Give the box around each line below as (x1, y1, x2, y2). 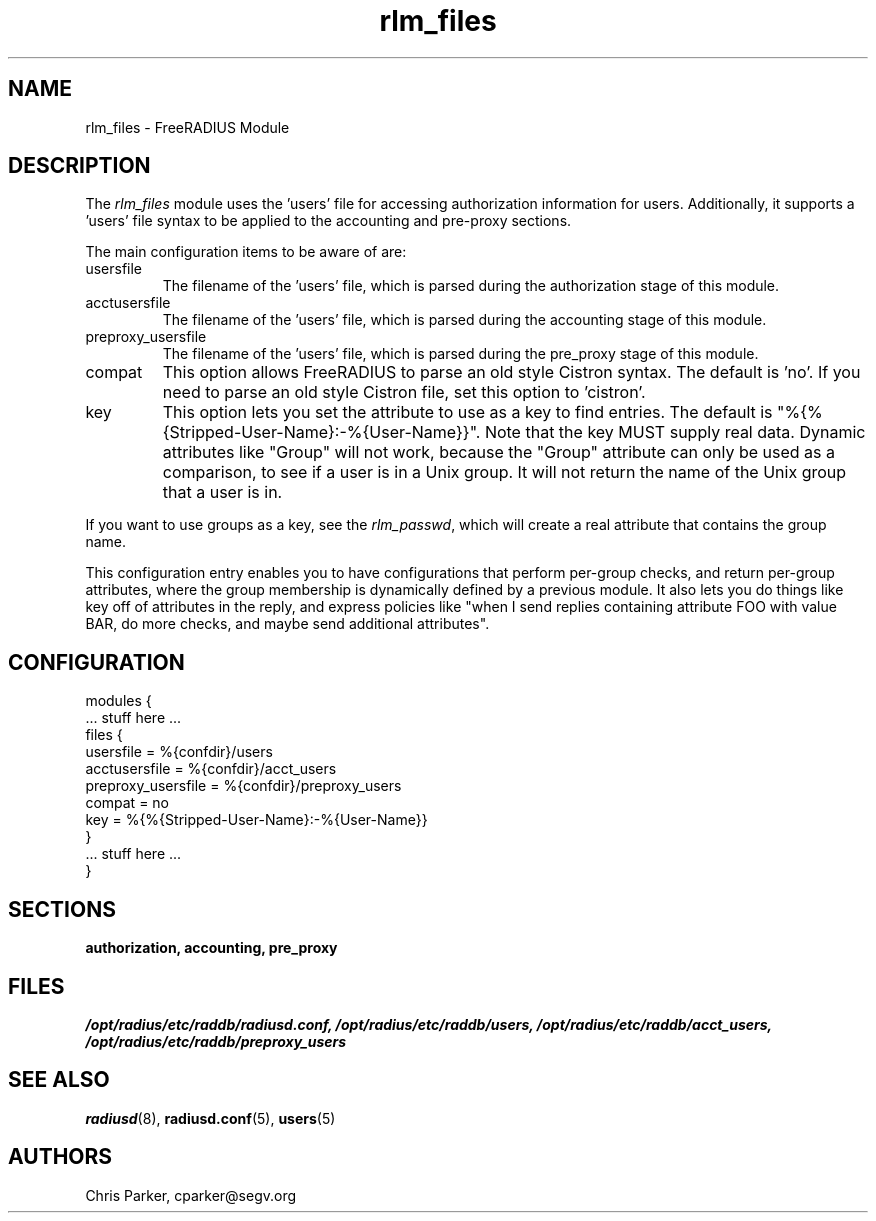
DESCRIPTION (8, 153, 151, 179)
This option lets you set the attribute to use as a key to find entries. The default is (162, 402, 773, 423)
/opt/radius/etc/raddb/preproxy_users (85, 1032, 347, 1050)
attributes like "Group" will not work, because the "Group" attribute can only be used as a (162, 442, 836, 463)
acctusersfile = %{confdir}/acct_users (85, 760, 337, 778)
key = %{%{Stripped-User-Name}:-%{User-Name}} (85, 811, 428, 829)
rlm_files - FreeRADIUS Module (85, 118, 290, 136)
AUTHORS (8, 1144, 113, 1170)
